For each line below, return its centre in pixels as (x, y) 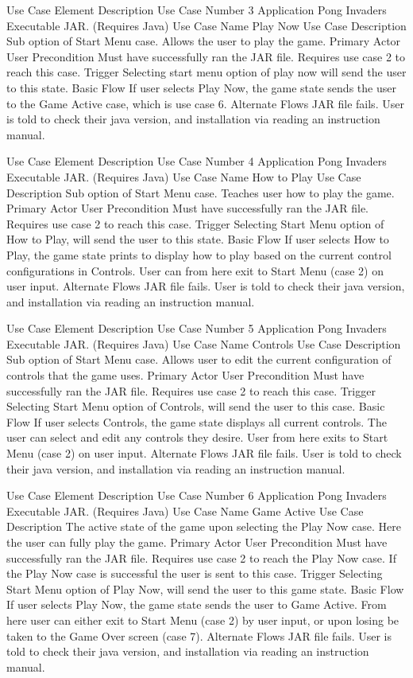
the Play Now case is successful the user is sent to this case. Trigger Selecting (195, 573)
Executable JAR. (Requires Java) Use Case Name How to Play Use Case (184, 176)
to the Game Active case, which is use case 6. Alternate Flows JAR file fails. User (205, 103)
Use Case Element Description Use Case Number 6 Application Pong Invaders (197, 495)
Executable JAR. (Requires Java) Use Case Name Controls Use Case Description (204, 343)
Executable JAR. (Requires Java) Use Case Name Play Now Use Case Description (206, 25)
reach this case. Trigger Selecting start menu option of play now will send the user (206, 72)
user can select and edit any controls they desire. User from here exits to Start (197, 437)
